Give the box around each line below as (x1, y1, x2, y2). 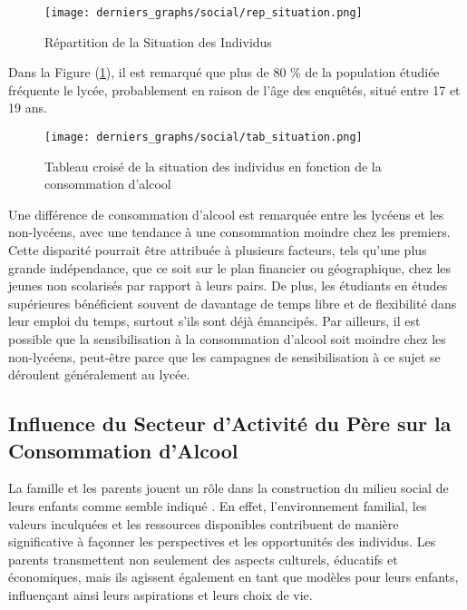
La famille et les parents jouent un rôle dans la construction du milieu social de (8, 478, 449, 497)
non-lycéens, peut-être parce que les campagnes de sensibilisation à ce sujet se (8, 347, 441, 366)
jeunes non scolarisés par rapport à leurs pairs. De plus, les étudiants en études (8, 276, 448, 295)
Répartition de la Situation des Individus (44, 32, 272, 51)
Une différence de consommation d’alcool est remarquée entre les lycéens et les (8, 204, 444, 223)
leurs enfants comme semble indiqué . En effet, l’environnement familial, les (8, 497, 427, 515)
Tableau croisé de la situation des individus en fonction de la (44, 156, 382, 175)
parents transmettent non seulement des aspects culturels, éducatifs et (8, 549, 398, 568)
